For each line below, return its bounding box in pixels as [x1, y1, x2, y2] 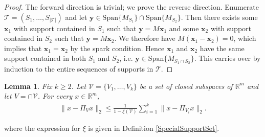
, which [233, 33, 256, 43]
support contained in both [4, 53, 86, 63]
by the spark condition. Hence [70, 42, 165, 53]
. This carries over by [194, 53, 261, 63]
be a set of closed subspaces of [139, 80, 233, 91]
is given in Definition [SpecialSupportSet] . [88, 122, 219, 133]
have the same [200, 42, 245, 53]
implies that [4, 42, 42, 53]
